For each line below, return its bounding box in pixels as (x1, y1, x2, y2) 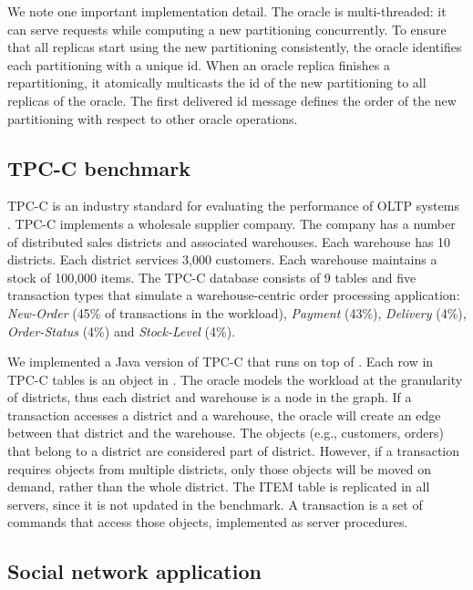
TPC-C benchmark (7, 153, 190, 181)
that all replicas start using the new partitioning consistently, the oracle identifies (7, 37, 462, 57)
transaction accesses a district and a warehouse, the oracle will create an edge (7, 405, 441, 424)
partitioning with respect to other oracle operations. (7, 109, 298, 128)
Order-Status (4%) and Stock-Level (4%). (7, 321, 236, 340)
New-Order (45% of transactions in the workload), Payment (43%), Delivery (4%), (7, 303, 467, 322)
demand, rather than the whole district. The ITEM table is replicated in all (7, 477, 430, 496)
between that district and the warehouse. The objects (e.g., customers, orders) (7, 423, 444, 442)
